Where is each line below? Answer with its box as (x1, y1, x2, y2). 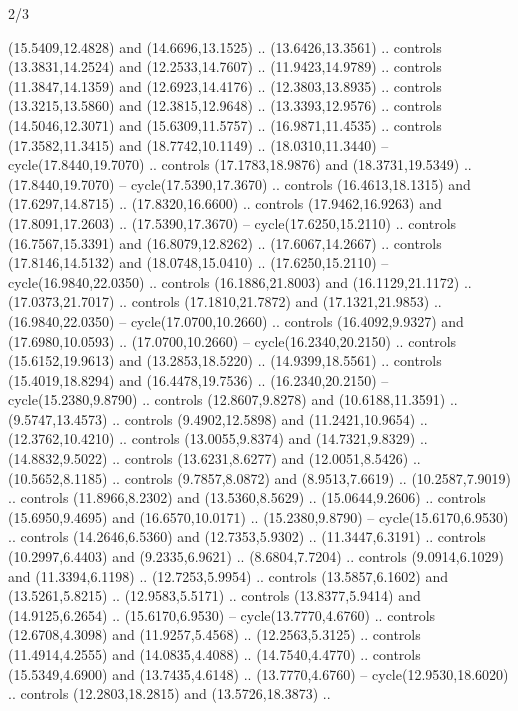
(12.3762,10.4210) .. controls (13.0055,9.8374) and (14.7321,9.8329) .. (8, 428, 428, 449)
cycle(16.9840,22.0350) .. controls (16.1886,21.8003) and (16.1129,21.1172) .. (8, 271, 472, 292)
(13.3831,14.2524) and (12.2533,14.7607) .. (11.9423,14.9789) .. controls (8, 56, 442, 77)
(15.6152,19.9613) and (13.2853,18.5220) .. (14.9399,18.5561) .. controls (8, 350, 442, 371)
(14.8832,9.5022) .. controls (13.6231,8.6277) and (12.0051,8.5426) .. (8, 448, 421, 469)
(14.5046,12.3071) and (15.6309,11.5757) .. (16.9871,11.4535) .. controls (8, 114, 442, 135)
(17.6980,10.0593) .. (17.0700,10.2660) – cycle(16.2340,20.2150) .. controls (8, 330, 457, 351)
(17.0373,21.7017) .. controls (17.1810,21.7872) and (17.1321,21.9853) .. (8, 291, 442, 312)
